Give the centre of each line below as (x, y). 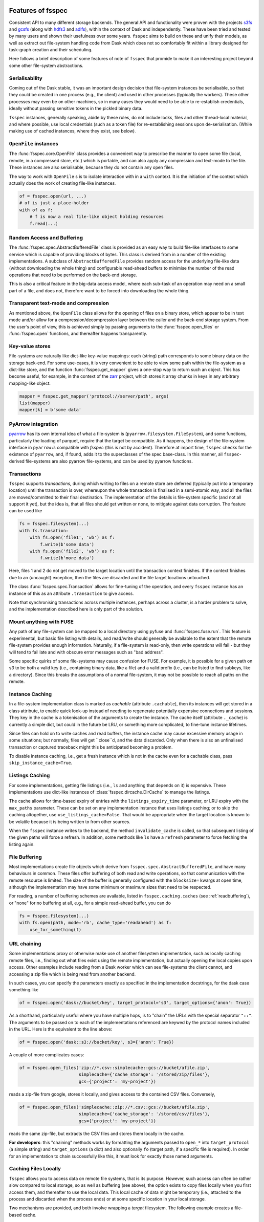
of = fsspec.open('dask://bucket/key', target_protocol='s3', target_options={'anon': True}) (135, 1003)
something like (24, 990)
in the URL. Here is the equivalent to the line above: (61, 1029)
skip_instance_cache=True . (41, 763)
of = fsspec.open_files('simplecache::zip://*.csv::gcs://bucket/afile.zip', (115, 1107)
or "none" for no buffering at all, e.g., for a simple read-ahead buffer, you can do (90, 903)
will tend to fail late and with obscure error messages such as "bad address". (86, 652)
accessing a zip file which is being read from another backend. (72, 974)
